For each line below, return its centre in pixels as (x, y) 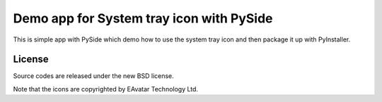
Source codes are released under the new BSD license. (94, 76)
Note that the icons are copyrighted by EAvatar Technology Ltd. (105, 89)
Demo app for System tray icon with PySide (143, 18)
